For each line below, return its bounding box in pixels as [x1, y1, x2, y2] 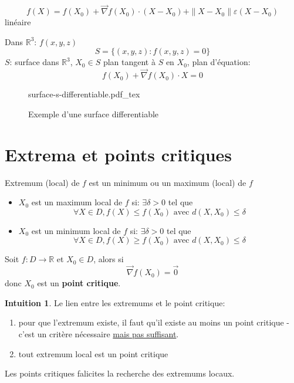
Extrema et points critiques [5, 142, 232, 166]
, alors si [93, 253, 124, 265]
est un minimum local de [31, 224, 121, 236]
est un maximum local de [31, 196, 123, 208]
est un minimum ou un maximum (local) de [89, 176, 246, 188]
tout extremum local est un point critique [18, 347, 168, 360]
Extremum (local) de [5, 176, 80, 188]
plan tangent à [103, 56, 156, 68]
